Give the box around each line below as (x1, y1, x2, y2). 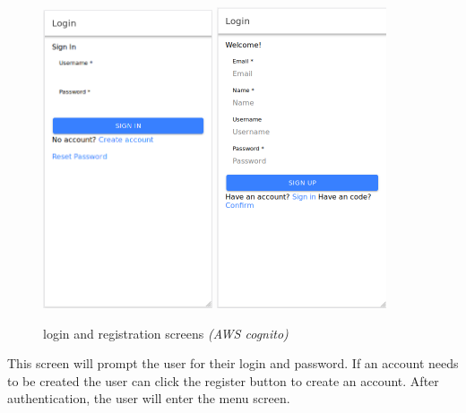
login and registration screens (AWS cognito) (43, 323, 289, 342)
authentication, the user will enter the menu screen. (7, 389, 290, 408)
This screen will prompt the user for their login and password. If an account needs (7, 354, 459, 373)
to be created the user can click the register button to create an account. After (7, 371, 439, 390)
